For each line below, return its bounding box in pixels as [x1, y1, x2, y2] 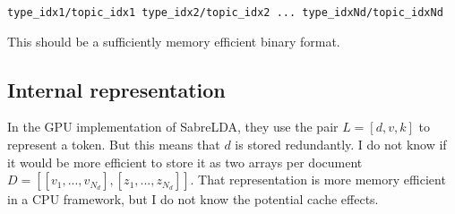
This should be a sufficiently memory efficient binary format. [7, 31, 340, 50]
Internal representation [7, 75, 226, 103]
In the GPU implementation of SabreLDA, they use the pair [7, 117, 339, 136]
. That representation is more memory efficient [190, 170, 446, 189]
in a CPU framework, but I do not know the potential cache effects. [7, 190, 379, 209]
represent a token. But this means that [7, 135, 220, 154]
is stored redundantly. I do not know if [235, 135, 447, 154]
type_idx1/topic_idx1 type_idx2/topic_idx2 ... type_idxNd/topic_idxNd [7, 6, 443, 19]
